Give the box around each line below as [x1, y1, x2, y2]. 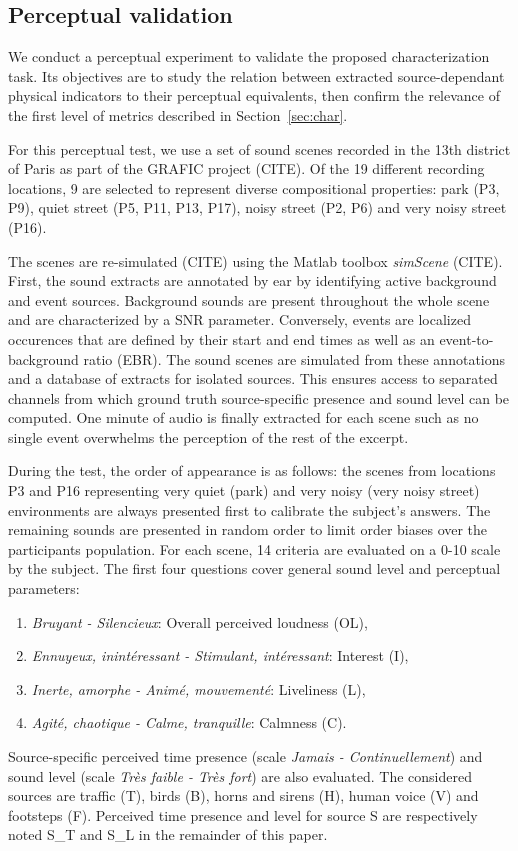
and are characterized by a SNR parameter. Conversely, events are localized [8, 309, 471, 330]
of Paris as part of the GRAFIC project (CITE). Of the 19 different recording [8, 158, 485, 179]
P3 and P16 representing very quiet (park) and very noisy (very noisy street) [8, 480, 480, 501]
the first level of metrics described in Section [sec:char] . [8, 104, 348, 125]
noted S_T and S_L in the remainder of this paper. [8, 824, 328, 845]
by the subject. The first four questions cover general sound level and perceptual [8, 558, 501, 579]
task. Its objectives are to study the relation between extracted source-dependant [8, 65, 505, 86]
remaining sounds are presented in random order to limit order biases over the [8, 519, 488, 540]
